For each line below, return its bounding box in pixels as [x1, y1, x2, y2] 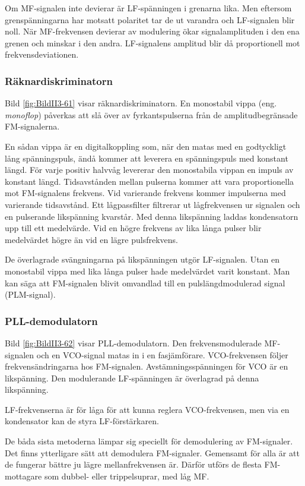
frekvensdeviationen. [5, 48, 79, 61]
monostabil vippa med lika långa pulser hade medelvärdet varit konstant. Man [5, 264, 290, 277]
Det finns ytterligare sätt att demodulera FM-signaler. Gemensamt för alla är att [5, 446, 300, 459]
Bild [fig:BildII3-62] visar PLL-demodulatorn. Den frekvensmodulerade [5, 336, 262, 349]
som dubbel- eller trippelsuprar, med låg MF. [44, 469, 209, 482]
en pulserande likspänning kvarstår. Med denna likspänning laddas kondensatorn [5, 210, 298, 222]
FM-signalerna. [5, 120, 60, 132]
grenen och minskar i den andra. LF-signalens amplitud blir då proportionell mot [5, 36, 300, 49]
